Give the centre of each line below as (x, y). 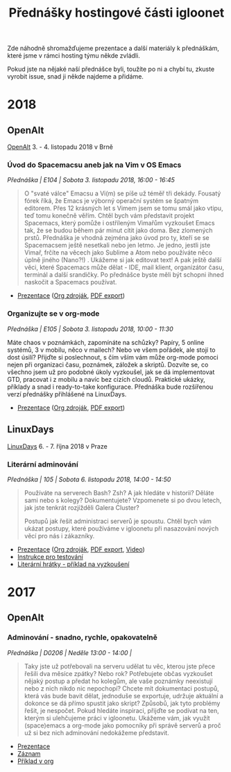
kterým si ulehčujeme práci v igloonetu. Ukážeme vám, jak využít (117, 718)
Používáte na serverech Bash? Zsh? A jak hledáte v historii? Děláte (119, 492)
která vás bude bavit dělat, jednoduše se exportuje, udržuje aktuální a (124, 695)
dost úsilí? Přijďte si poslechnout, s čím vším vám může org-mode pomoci (113, 357)
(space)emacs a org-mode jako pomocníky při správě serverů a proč (122, 725)
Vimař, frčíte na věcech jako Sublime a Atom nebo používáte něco (118, 252)
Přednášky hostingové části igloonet (117, 13)
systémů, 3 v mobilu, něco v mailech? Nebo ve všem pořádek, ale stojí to (111, 350)
